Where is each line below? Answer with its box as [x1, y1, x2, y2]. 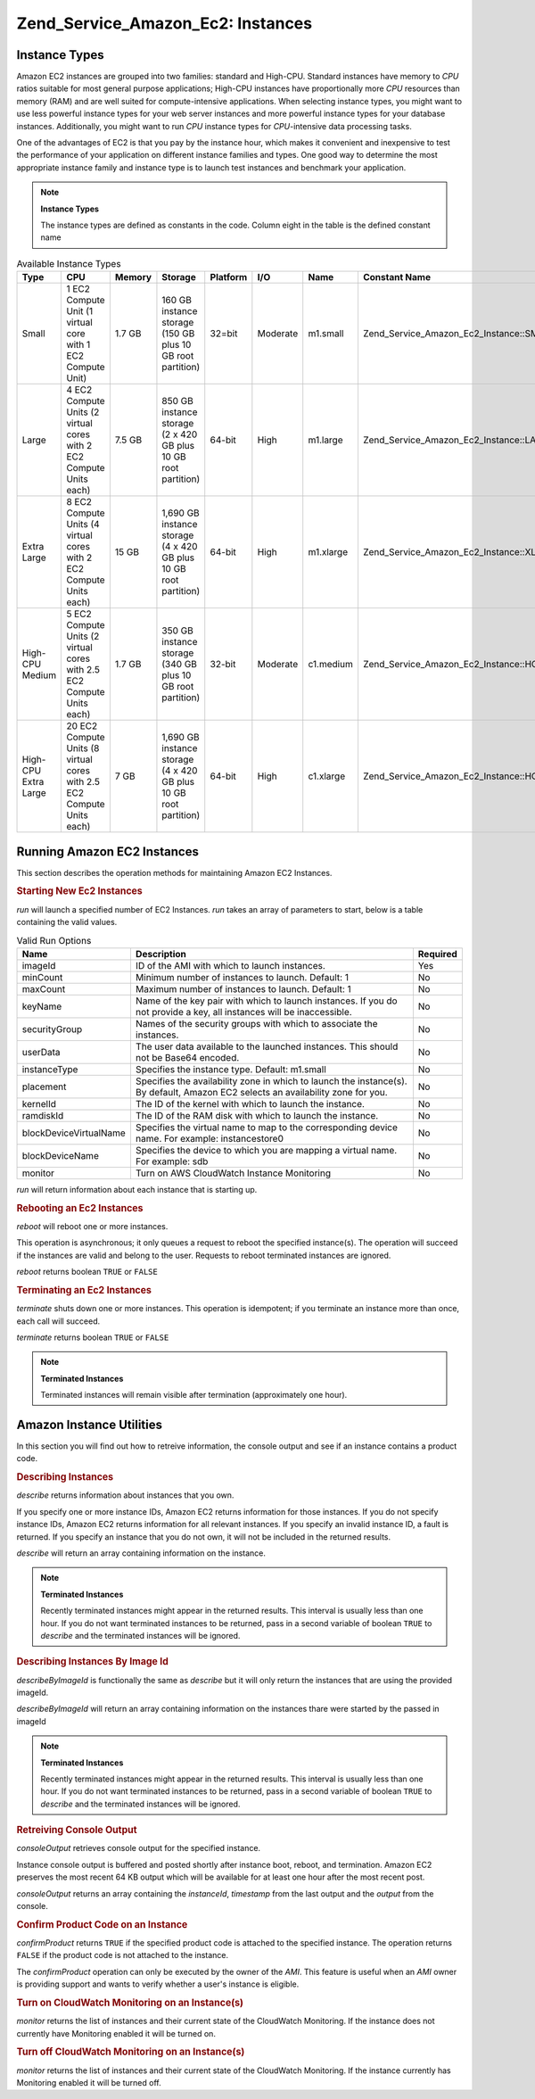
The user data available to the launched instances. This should [135, 1040, 399, 1053]
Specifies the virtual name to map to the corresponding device [135, 1120, 399, 1133]
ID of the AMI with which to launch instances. [135, 959, 325, 971]
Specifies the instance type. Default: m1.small [135, 1062, 327, 1075]
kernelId [21, 1097, 57, 1110]
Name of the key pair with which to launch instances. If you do [135, 995, 398, 1007]
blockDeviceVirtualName [21, 1127, 127, 1139]
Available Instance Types [16, 257, 121, 269]
